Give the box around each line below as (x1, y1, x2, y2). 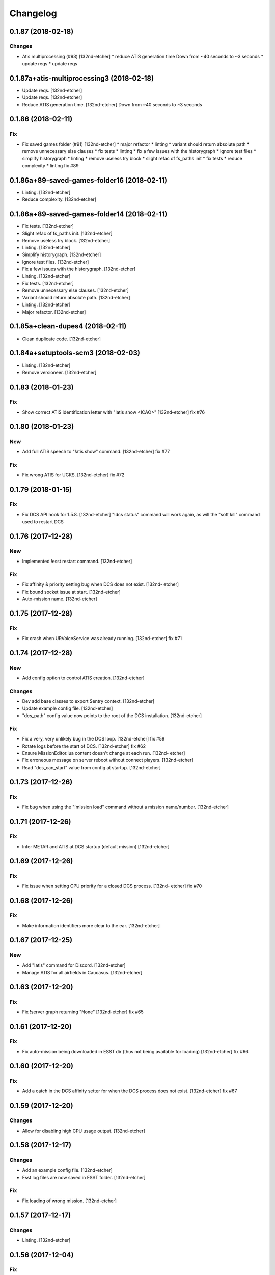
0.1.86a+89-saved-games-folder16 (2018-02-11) (9, 176, 168, 185)
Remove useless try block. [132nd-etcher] (22, 237, 111, 243)
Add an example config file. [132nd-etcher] (22, 1167, 113, 1173)
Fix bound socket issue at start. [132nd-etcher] (22, 589, 121, 595)
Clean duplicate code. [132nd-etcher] (22, 336, 101, 342)
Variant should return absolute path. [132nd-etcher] (22, 294, 130, 300)
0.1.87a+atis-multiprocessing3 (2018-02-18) (9, 74, 154, 83)
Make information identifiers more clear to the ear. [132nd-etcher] (22, 923, 160, 929)
